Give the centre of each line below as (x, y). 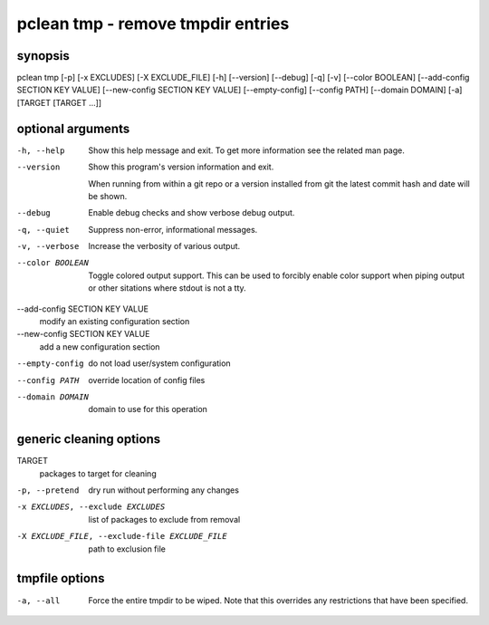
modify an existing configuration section (115, 322)
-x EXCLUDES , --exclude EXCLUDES (91, 507)
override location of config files (147, 380)
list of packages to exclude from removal (164, 519)
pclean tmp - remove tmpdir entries (153, 24)
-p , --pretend (48, 490)
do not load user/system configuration (159, 363)
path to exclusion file (127, 549)
